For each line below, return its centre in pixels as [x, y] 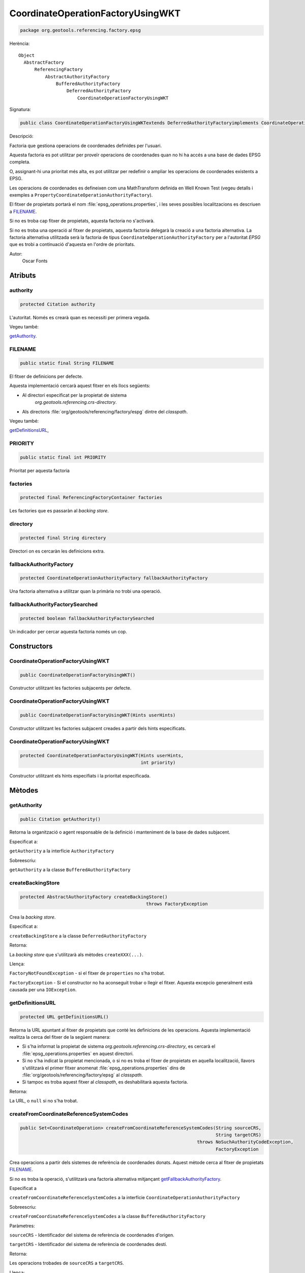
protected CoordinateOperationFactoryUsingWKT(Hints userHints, [102, 755]
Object [27, 55]
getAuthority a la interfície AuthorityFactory [62, 851]
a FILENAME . [23, 211]
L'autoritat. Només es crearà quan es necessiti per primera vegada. [80, 317]
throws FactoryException [177, 904]
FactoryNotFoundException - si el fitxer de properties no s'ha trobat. [87, 973]
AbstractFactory [44, 62]
